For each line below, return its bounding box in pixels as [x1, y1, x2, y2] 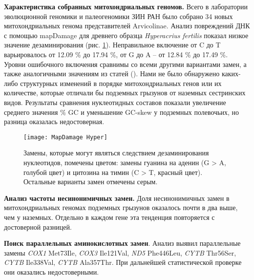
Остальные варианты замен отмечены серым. [23, 176, 158, 187]
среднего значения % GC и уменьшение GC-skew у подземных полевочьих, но [4, 107, 239, 117]
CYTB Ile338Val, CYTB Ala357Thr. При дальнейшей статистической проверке [4, 257, 242, 267]
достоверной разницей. [4, 221, 72, 232]
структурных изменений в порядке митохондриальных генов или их [20, 78, 222, 88]
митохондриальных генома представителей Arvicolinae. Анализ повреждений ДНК [4, 21, 250, 31]
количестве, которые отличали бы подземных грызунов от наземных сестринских [4, 87, 246, 98]
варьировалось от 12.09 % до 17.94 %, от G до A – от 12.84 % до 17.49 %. [4, 49, 228, 59]
